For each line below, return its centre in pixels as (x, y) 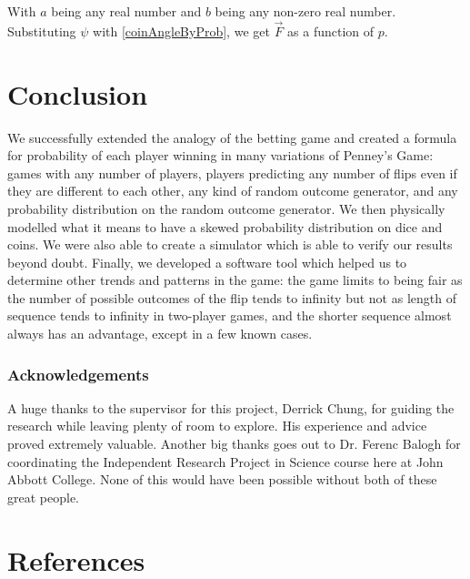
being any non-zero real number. (305, 11)
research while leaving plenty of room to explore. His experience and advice (217, 426)
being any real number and (126, 11)
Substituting (42, 30)
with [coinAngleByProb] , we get (181, 30)
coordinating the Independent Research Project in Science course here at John (225, 461)
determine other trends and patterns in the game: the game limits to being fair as (235, 280)
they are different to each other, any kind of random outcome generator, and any (233, 191)
